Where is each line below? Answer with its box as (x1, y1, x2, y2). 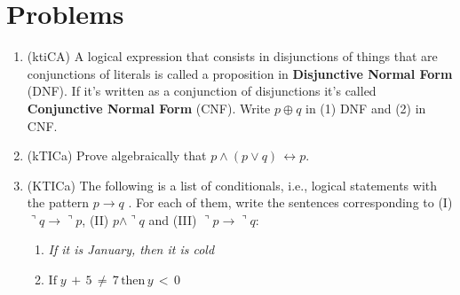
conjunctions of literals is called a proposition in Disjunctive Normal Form (27, 64, 453, 82)
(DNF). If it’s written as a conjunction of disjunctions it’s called (27, 82, 377, 100)
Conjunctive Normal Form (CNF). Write (27, 98, 271, 117)
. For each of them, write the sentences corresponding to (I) (128, 193, 453, 212)
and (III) (148, 210, 197, 229)
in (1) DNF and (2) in (305, 98, 426, 117)
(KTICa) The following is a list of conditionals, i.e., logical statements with (27, 175, 437, 194)
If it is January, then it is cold (48, 240, 215, 259)
